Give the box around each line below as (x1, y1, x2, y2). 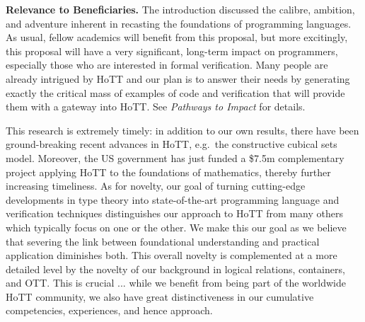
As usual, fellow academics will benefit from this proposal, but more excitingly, (6, 30, 348, 45)
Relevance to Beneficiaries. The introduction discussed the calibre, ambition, (6, 2, 355, 16)
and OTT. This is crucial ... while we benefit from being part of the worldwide (6, 275, 346, 290)
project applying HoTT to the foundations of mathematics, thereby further (6, 164, 331, 179)
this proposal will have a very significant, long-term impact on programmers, (6, 43, 338, 58)
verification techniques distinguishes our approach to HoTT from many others (6, 206, 343, 221)
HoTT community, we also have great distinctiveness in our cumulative (6, 289, 314, 304)
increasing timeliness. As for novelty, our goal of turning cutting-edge (6, 178, 306, 193)
